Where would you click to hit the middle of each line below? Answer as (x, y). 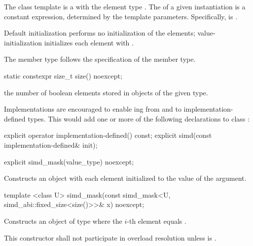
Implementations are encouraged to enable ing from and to (93, 109)
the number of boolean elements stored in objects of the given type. (106, 92)
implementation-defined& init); (51, 144)
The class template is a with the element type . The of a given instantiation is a (125, 6)
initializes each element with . (89, 42)
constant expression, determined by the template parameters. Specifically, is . (121, 16)
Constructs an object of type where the (63, 221)
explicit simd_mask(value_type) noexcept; (69, 161)
